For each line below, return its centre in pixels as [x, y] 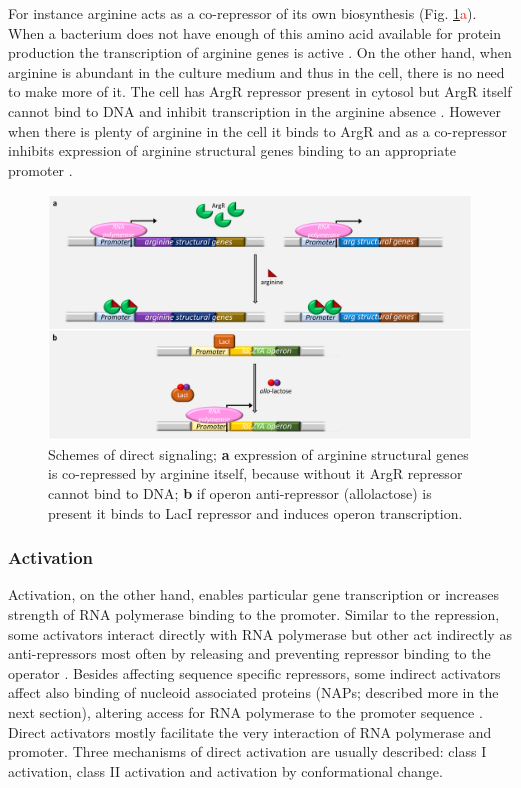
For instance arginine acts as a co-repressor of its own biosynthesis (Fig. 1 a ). [242, 13]
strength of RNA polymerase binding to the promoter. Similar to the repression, [254, 614]
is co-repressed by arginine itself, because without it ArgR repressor [255, 473]
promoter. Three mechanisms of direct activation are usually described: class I [247, 751]
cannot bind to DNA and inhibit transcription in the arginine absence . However [254, 110]
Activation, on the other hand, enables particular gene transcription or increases [253, 594]
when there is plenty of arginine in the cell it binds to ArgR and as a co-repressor [257, 130]
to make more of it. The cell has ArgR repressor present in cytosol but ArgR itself [260, 91]
